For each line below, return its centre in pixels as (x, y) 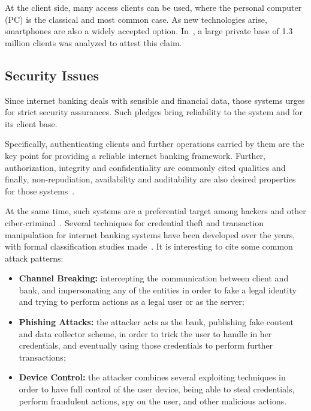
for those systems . (40, 190)
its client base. (31, 123)
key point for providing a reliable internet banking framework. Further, (135, 155)
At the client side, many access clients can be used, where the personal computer (153, 7)
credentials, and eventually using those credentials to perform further (146, 345)
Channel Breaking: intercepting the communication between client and (154, 278)
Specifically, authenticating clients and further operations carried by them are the (155, 144)
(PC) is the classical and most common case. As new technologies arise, (136, 19)
